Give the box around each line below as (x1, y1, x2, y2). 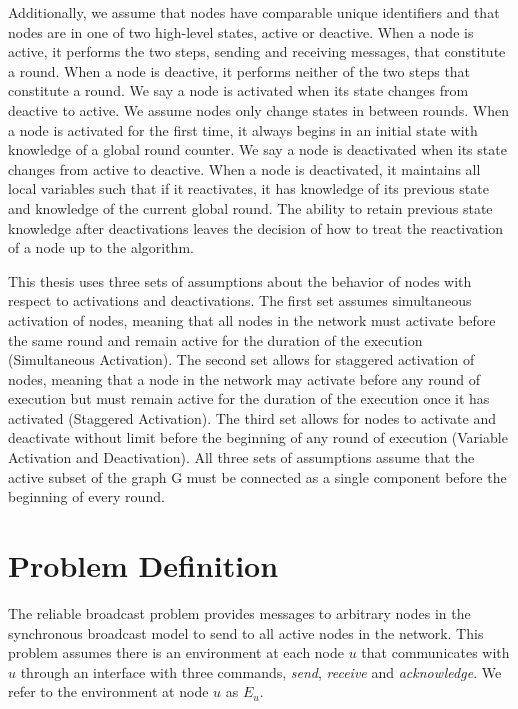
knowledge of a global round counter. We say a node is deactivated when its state (8, 139, 507, 160)
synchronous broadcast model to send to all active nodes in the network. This (8, 622, 484, 643)
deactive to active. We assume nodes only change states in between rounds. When (8, 99, 509, 120)
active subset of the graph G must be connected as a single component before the (8, 466, 507, 487)
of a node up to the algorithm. (8, 237, 194, 258)
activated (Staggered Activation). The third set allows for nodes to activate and (8, 407, 496, 428)
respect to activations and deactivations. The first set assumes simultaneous (8, 290, 472, 311)
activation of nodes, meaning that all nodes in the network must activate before (8, 309, 496, 330)
